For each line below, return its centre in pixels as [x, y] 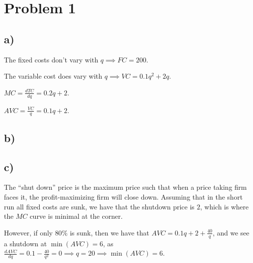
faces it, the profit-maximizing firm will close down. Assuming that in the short [123, 197]
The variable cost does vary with [53, 76]
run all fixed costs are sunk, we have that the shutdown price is [99, 206]
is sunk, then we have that [110, 232]
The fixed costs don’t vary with [51, 59]
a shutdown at [26, 243]
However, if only [28, 232]
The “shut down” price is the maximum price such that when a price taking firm [126, 187]
